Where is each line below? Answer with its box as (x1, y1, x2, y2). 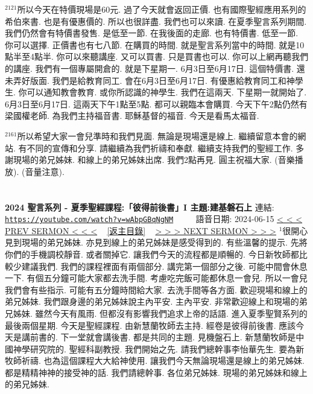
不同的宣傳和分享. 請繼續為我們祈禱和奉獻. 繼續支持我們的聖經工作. (27, 141, 293, 154)
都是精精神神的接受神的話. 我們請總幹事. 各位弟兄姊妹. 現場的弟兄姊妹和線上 (5, 366, 308, 378)
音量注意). (25, 165, 65, 177)
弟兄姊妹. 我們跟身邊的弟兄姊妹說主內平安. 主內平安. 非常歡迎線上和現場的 (5, 295, 299, 308)
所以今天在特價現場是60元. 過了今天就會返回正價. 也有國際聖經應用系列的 (17, 3, 306, 15)
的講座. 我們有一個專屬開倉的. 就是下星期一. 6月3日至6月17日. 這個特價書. (5, 62, 294, 74)
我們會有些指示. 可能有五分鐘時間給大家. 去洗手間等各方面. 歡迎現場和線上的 (5, 283, 308, 296)
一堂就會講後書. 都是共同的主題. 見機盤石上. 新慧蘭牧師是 (69, 331, 296, 343)
